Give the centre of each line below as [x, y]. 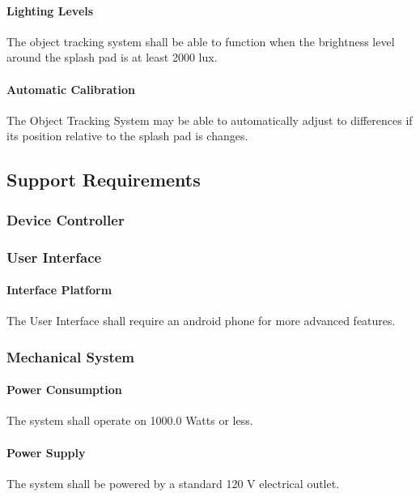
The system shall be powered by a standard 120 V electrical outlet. [173, 483]
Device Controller [66, 219]
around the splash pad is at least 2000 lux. [112, 57]
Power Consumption [64, 390]
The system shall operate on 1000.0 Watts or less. [130, 420]
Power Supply [46, 452]
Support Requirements [104, 180]
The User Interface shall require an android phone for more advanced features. [201, 321]
